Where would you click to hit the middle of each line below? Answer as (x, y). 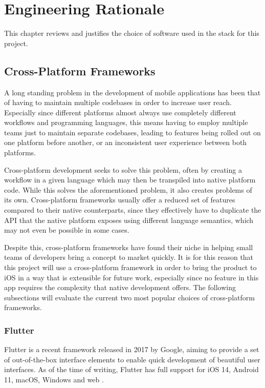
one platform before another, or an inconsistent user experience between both (126, 142)
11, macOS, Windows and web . (54, 379)
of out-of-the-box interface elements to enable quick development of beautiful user (132, 359)
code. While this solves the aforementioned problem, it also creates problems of (128, 189)
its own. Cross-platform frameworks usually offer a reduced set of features (120, 200)
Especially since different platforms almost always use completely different (120, 112)
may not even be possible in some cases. (67, 230)
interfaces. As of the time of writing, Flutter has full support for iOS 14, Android (131, 369)
